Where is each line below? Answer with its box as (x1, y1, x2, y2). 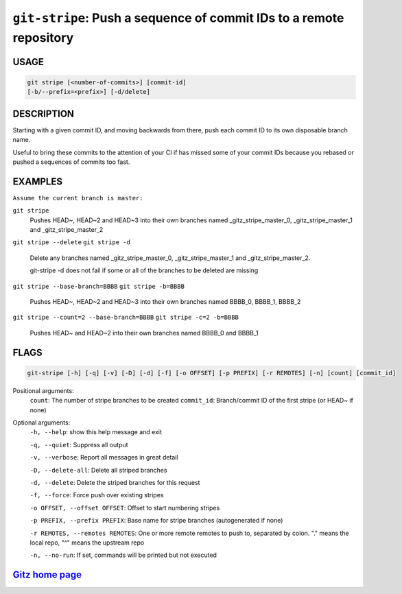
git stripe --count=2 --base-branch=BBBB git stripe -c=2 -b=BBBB (12, 313, 239, 322)
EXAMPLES (12, 176, 63, 187)
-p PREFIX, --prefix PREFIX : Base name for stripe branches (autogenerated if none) (29, 516, 283, 525)
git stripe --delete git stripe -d (12, 239, 130, 246)
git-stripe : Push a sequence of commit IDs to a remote (12, 10, 344, 25)
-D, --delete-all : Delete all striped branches (29, 466, 167, 474)
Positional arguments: (12, 386, 75, 394)
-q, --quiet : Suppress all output (29, 440, 128, 449)
